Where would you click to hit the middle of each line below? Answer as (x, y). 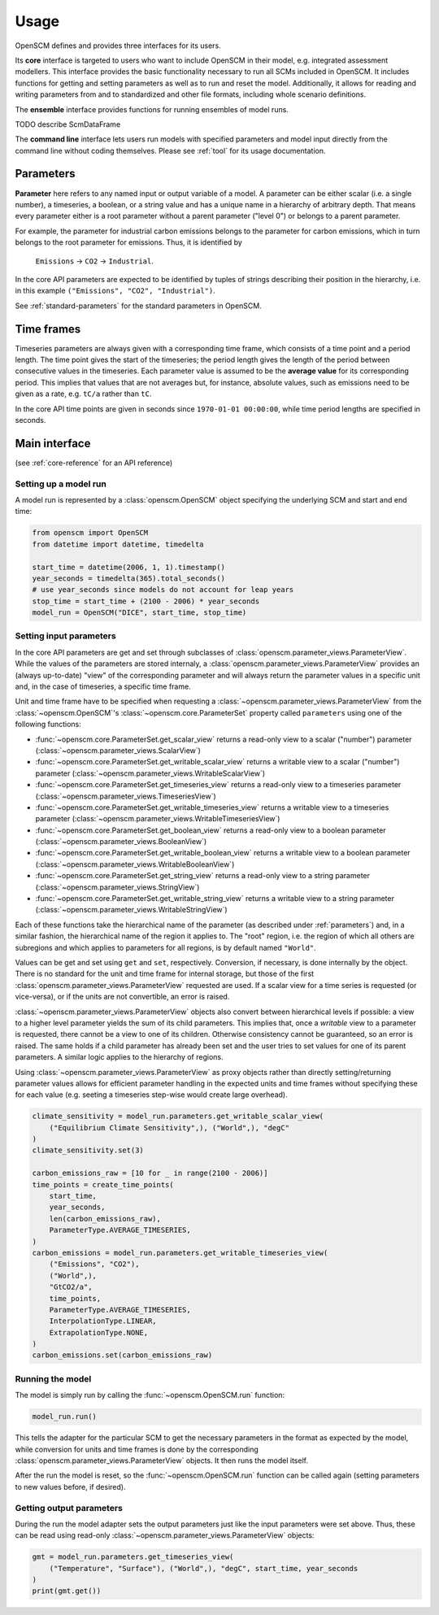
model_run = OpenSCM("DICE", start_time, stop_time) (139, 613)
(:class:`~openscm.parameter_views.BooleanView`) (121, 842)
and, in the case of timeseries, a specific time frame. (103, 686)
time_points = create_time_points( (103, 1184)
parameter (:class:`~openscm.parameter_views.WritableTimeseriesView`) (158, 819)
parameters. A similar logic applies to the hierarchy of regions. (119, 1057)
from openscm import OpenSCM (90, 533)
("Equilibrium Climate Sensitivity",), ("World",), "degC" (170, 1127)
